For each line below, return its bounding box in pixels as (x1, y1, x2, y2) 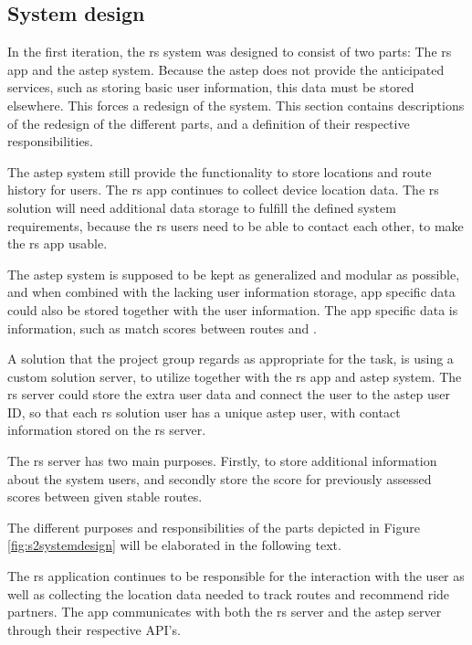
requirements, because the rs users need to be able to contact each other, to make (7, 216, 464, 235)
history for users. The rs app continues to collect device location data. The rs (7, 180, 439, 199)
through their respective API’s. (7, 619, 181, 639)
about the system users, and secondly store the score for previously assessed (7, 469, 432, 488)
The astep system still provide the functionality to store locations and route (7, 162, 432, 181)
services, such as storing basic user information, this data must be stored (7, 78, 414, 97)
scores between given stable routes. (7, 487, 203, 506)
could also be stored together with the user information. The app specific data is (7, 300, 458, 319)
